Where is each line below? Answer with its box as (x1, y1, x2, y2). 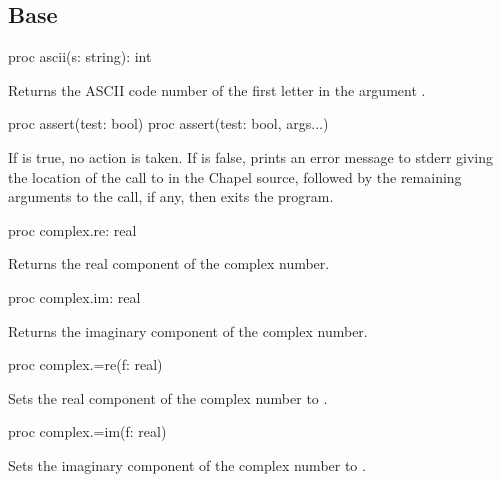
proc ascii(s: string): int (8, 46, 152, 67)
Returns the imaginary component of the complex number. (8, 320, 368, 341)
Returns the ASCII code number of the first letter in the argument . (8, 79, 426, 100)
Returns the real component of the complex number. (8, 253, 330, 274)
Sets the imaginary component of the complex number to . (8, 454, 366, 475)
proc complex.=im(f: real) (8, 421, 167, 442)
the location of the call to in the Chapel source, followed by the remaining (8, 166, 462, 187)
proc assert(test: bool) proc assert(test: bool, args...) (8, 113, 329, 134)
